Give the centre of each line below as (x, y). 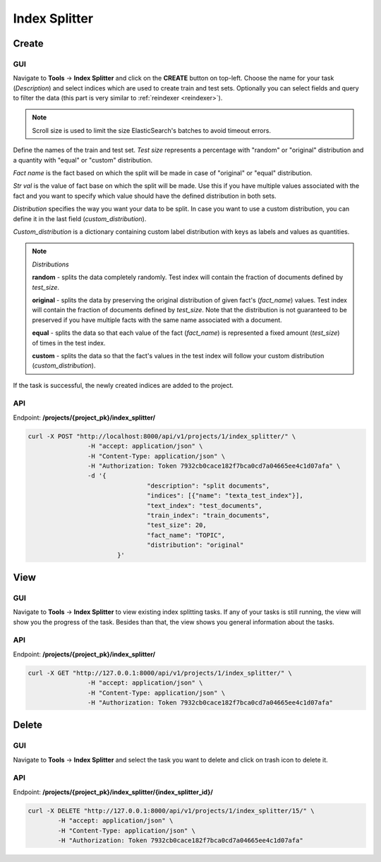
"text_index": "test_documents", (205, 506)
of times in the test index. (69, 343)
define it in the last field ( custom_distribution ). (80, 218)
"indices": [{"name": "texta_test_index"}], (225, 496)
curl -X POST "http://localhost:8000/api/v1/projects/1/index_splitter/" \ (162, 436)
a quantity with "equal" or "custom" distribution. (83, 160)
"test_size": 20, (177, 525)
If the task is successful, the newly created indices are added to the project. (123, 385)
